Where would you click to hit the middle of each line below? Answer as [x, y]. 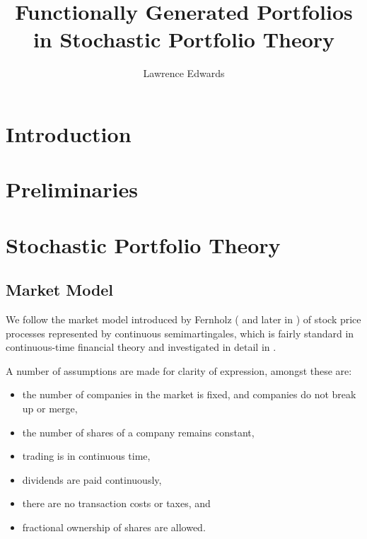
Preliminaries [72, 189]
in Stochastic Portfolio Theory [184, 39]
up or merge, [50, 408]
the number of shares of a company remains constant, [138, 432]
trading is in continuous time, [86, 456]
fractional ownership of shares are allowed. [114, 527]
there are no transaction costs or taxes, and [116, 503]
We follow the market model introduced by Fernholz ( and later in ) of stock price [183, 319]
